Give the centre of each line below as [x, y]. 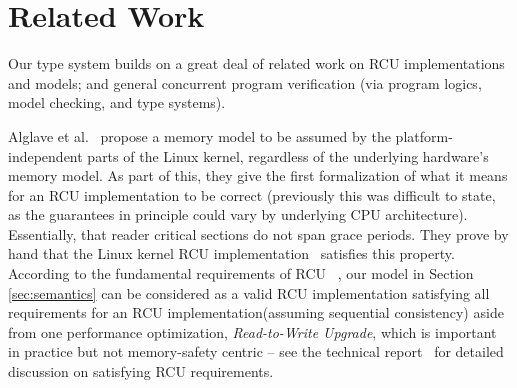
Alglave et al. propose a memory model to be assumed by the [199, 135]
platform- [424, 135]
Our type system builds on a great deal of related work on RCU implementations [256, 63]
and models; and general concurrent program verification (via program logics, [245, 82]
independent [45, 155]
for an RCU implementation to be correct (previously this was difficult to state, [252, 194]
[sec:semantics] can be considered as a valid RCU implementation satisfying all [249, 292]
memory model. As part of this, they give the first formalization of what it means [258, 175]
